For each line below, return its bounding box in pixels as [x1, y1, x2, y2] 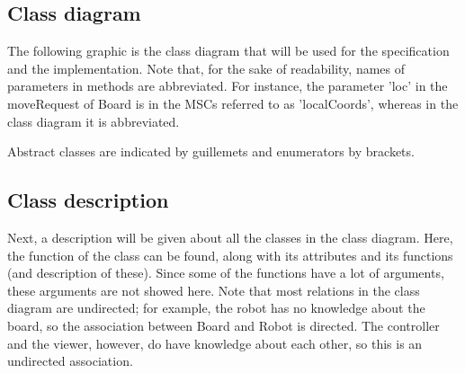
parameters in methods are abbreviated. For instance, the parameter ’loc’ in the [7, 76, 448, 95]
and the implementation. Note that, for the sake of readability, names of [7, 58, 406, 77]
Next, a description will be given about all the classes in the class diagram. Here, [7, 227, 453, 246]
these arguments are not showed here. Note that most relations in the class [7, 280, 420, 299]
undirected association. [7, 351, 133, 370]
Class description [7, 186, 169, 214]
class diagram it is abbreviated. [7, 111, 180, 130]
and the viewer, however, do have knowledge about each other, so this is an [7, 333, 423, 352]
